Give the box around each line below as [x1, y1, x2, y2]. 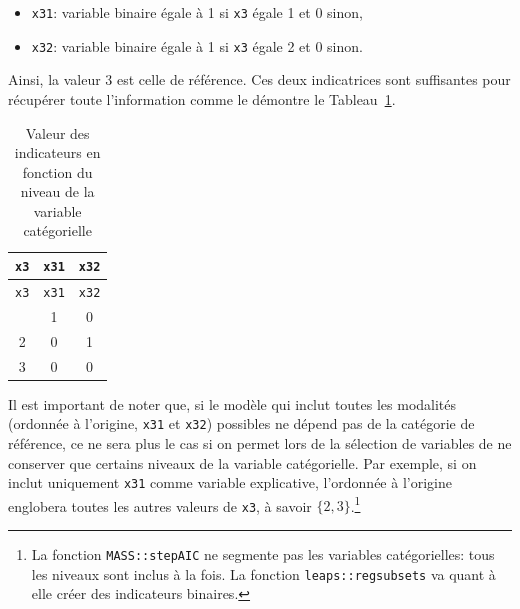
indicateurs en [14, 142, 101, 163]
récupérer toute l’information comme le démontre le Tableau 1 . [8, 88, 396, 109]
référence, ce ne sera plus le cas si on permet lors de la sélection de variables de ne [8, 432, 512, 453]
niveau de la [20, 181, 95, 202]
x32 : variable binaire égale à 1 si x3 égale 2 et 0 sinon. [31, 35, 363, 56]
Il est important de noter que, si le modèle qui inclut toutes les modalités [8, 393, 457, 414]
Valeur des [25, 122, 90, 143]
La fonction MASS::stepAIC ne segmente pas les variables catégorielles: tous [31, 544, 495, 565]
